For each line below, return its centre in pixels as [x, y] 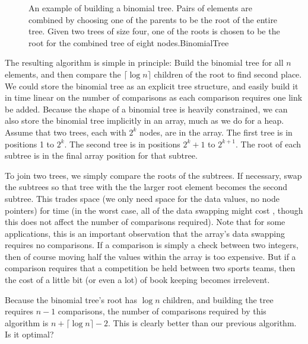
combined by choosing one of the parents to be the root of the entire [153, 19]
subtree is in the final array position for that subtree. [101, 155]
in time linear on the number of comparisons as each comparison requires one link [154, 97]
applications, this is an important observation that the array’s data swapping [145, 233]
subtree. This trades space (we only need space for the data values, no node [142, 198]
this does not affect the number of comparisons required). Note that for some [145, 222]
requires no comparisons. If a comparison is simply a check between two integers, [152, 245]
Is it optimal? [29, 334]
